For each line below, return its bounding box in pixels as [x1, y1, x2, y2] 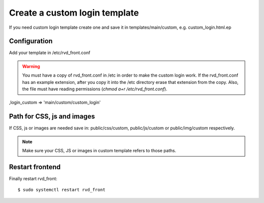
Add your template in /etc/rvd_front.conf [9, 50, 90, 56]
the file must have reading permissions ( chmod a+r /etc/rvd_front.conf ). [22, 86, 168, 92]
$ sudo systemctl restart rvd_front [18, 187, 106, 193]
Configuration [9, 37, 53, 45]
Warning [22, 63, 40, 69]
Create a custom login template [9, 7, 139, 18]
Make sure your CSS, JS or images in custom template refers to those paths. [22, 148, 176, 154]
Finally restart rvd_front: [9, 176, 58, 182]
